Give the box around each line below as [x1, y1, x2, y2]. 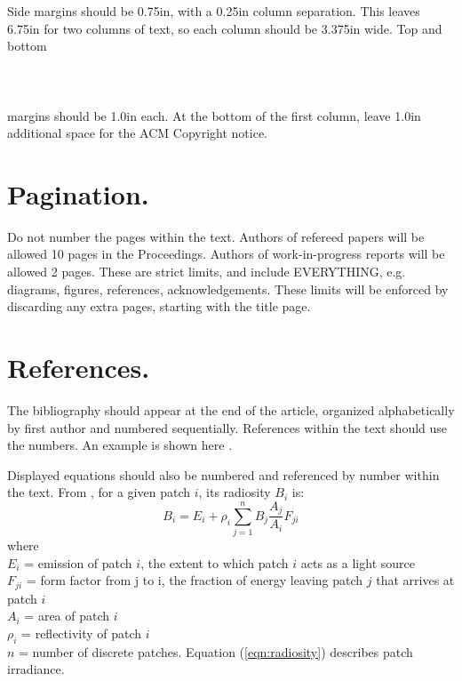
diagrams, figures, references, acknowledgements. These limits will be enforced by [7, 279, 449, 298]
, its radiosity [198, 483, 271, 501]
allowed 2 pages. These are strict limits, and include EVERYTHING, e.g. [7, 262, 406, 281]
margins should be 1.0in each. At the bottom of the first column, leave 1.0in [7, 106, 421, 124]
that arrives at [376, 571, 455, 589]
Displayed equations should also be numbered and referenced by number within [7, 465, 440, 484]
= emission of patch [24, 553, 132, 572]
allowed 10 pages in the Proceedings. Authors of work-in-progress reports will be [7, 244, 445, 263]
